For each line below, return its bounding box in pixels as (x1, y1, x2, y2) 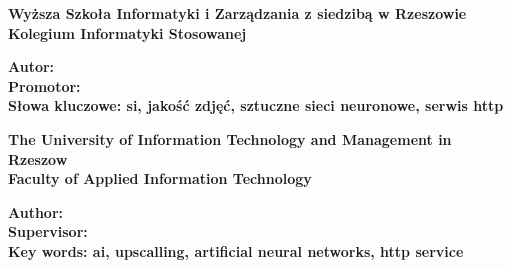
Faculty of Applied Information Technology (8, 168, 312, 189)
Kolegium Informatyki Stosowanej (8, 22, 247, 43)
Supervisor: (8, 221, 88, 242)
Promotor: (8, 75, 81, 96)
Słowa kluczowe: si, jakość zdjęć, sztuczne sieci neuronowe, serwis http (8, 95, 504, 116)
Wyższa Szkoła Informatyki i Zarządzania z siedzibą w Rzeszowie (8, 3, 467, 23)
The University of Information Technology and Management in (8, 128, 452, 149)
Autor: (8, 56, 55, 77)
